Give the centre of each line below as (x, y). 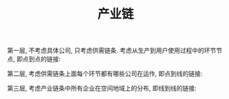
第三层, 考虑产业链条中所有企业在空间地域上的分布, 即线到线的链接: (102, 88)
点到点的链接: (42, 59)
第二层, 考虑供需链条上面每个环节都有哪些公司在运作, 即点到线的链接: (105, 74)
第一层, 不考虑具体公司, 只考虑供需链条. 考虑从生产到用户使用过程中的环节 (112, 51)
